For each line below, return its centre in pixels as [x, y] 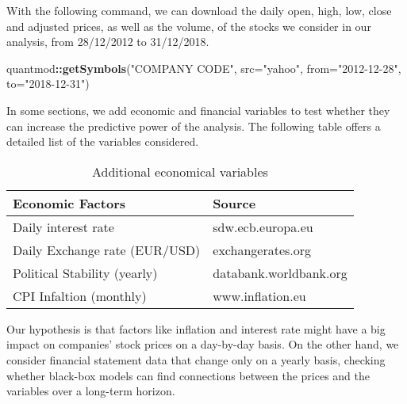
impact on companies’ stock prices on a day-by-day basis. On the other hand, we [203, 344]
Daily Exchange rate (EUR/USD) [107, 250]
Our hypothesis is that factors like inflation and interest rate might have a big [196, 328]
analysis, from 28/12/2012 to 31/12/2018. [108, 42]
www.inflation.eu [259, 295]
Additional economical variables [180, 171]
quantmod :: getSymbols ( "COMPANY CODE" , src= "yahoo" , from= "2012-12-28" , [204, 68]
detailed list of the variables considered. [103, 141]
